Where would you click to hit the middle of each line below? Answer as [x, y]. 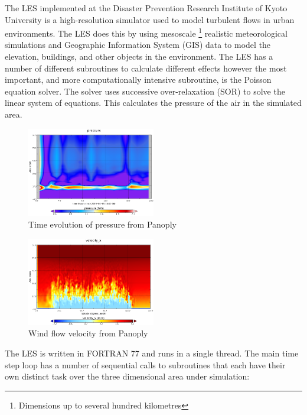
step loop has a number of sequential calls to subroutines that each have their [145, 364]
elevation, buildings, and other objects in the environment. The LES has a [139, 56]
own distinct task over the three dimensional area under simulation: [127, 376]
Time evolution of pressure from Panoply [102, 224]
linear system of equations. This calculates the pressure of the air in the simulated [153, 103]
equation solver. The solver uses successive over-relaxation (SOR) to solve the [145, 91]
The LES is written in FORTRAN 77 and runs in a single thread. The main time [152, 353]
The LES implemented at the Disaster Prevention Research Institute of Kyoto [146, 8]
